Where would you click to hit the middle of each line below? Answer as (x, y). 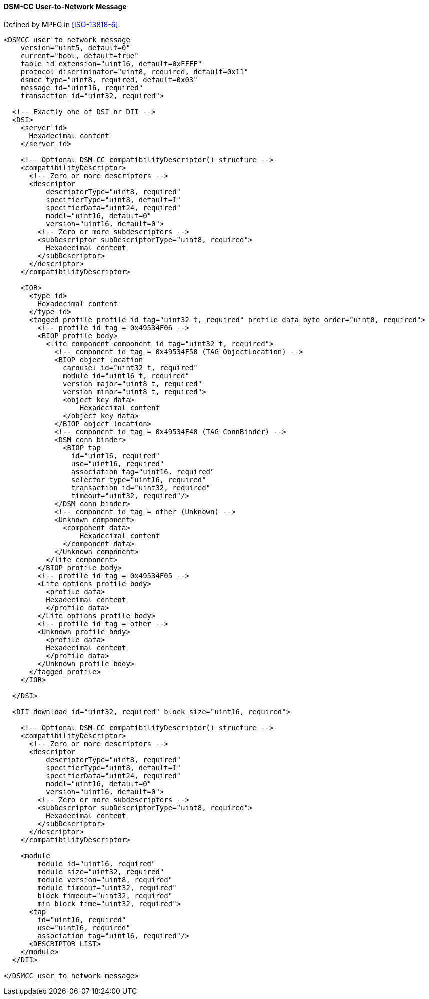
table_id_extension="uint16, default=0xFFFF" (111, 64)
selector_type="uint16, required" (139, 480)
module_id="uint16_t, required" (126, 376)
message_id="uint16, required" (82, 88)
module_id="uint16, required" (97, 863)
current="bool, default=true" (80, 56)
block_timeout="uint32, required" (105, 895)
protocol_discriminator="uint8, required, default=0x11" (134, 72)
